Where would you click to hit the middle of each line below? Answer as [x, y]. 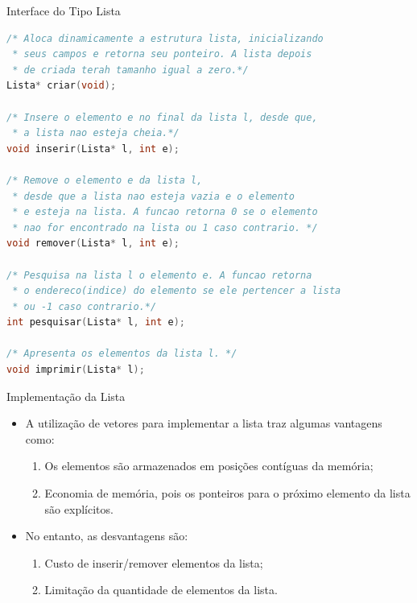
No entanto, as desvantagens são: [107, 536]
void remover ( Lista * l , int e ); [93, 244]
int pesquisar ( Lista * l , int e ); [96, 322]
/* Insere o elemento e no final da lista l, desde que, [162, 117]
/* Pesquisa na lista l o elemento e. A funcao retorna [159, 275]
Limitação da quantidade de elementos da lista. [161, 590]
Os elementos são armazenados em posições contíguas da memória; [209, 466]
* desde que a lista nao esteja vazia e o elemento [153, 196]
